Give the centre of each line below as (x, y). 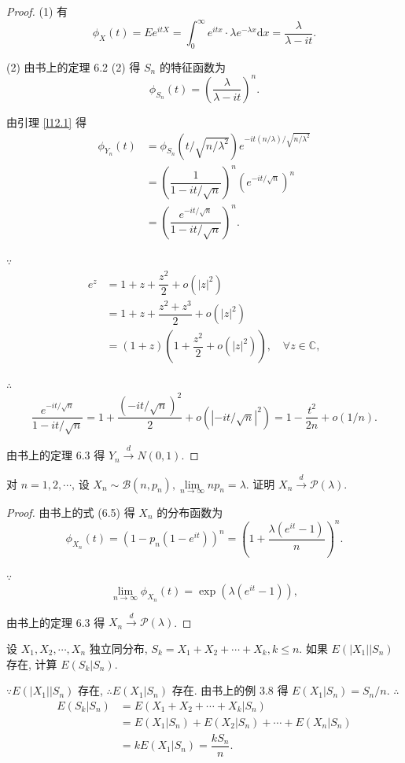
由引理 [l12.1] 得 (46, 122)
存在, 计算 (32, 663)
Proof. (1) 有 (37, 11)
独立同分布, (118, 648)
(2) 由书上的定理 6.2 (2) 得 (74, 66)
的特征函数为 (192, 66)
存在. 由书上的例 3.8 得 (230, 690)
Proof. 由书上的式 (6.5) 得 (71, 512)
